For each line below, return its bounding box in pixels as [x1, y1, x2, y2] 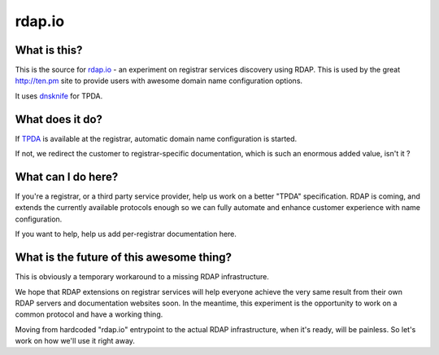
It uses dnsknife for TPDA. [15, 90, 103, 101]
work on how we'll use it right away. [15, 336, 136, 346]
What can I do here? [15, 169, 119, 183]
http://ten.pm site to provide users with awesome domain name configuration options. [15, 76, 303, 85]
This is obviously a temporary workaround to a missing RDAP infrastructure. [15, 272, 270, 282]
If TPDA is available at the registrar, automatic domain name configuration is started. [15, 134, 298, 143]
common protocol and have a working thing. [15, 309, 163, 319]
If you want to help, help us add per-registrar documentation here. [15, 229, 237, 239]
